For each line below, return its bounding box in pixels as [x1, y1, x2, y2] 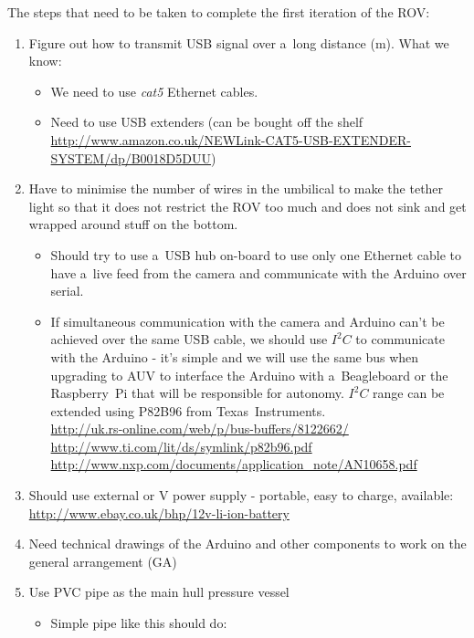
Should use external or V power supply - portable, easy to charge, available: [28, 486, 454, 505]
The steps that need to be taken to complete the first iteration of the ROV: [7, 3, 430, 21]
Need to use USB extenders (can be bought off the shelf [50, 112, 363, 131]
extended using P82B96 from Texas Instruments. [50, 401, 326, 420]
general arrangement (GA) [28, 551, 177, 570]
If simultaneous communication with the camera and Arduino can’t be [50, 311, 445, 330]
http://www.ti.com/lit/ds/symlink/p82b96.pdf [50, 436, 312, 455]
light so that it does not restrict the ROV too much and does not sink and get [28, 196, 467, 215]
